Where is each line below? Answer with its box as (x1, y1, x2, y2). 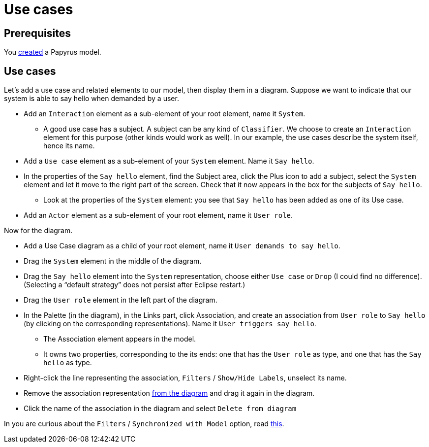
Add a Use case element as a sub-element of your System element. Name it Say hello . (24, 157, 314, 166)
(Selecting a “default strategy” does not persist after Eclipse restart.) (24, 280, 245, 289)
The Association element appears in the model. (43, 335, 196, 344)
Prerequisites (4, 27, 71, 39)
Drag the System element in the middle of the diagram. (24, 257, 202, 266)
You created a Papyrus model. (4, 48, 101, 57)
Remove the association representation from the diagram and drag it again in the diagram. (24, 389, 315, 398)
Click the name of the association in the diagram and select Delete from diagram (24, 404, 297, 413)
